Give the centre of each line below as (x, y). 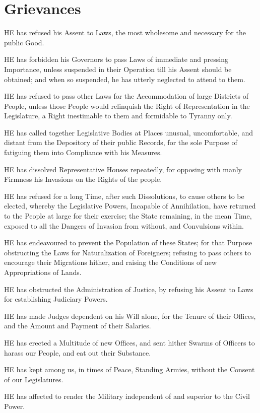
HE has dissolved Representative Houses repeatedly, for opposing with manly (123, 169)
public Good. (24, 42)
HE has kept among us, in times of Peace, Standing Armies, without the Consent (129, 369)
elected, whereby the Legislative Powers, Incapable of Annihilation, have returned (130, 206)
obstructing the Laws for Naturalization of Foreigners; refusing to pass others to (128, 252)
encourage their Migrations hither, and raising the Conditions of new (111, 262)
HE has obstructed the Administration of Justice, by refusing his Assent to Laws (129, 289)
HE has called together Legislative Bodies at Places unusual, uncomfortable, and (128, 132)
